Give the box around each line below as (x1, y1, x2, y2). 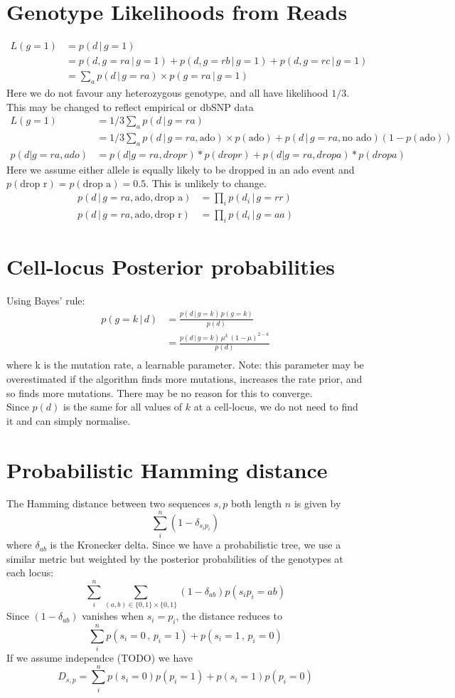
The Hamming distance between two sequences (6, 496, 210, 511)
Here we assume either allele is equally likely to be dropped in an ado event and (6, 162, 355, 176)
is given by (294, 496, 341, 511)
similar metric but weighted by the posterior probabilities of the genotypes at (6, 551, 343, 566)
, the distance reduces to (176, 608, 282, 623)
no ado (342, 133, 372, 144)
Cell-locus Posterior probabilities (6, 251, 336, 280)
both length (230, 496, 282, 511)
